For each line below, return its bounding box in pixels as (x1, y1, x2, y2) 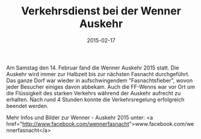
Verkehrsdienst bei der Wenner (20, 4, 182, 18)
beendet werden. (6, 102, 49, 109)
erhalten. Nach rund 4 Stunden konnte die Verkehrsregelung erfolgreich (6, 96, 185, 103)
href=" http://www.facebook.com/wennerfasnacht (6, 120, 129, 127)
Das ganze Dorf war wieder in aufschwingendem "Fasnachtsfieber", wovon (6, 77, 193, 84)
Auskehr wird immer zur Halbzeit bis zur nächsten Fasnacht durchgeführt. (6, 70, 190, 77)
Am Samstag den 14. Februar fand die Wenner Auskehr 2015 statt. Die (6, 64, 179, 71)
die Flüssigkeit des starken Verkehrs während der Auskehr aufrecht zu (6, 89, 181, 96)
